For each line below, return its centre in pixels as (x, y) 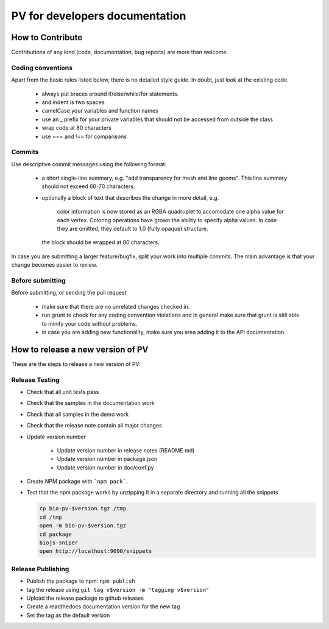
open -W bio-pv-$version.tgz (83, 526)
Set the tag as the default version (68, 615)
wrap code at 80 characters (77, 128)
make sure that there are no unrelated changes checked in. (116, 306)
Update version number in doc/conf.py (105, 467)
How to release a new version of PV (80, 349)
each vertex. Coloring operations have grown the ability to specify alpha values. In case (167, 220)
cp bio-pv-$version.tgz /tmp (83, 509)
